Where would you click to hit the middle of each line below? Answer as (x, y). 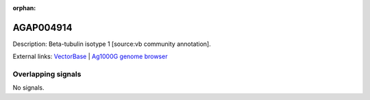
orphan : (24, 8)
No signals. (28, 88)
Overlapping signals (47, 74)
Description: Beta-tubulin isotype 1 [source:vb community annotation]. (112, 44)
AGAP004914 (42, 27)
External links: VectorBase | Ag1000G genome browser (90, 57)
